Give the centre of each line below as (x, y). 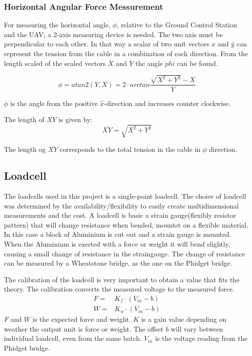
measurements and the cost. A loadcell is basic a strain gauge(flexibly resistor (120, 215)
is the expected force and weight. (82, 319)
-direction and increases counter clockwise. (167, 103)
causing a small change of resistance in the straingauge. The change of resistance (125, 253)
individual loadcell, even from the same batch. (73, 338)
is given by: (75, 119)
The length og (25, 149)
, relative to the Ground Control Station (177, 25)
